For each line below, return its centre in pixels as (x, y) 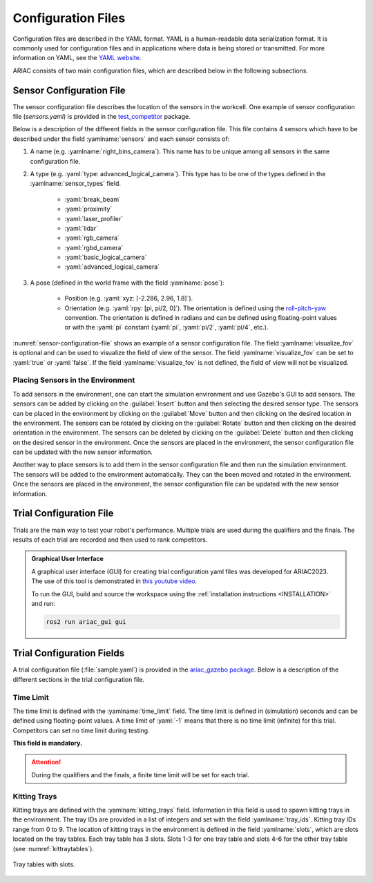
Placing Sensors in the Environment (74, 380)
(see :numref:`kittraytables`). (54, 848)
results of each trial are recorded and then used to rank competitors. (110, 540)
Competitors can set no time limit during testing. (81, 730)
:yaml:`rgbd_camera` (94, 247)
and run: (43, 603)
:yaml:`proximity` (88, 209)
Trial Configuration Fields (69, 653)
